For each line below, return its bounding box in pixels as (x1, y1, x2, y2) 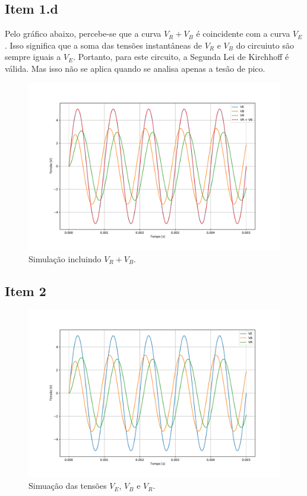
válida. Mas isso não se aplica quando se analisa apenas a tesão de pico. (5, 62, 265, 74)
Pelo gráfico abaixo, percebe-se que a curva (5, 27, 162, 40)
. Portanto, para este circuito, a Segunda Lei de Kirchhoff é (73, 50, 289, 63)
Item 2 (5, 281, 46, 300)
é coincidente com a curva (196, 27, 290, 40)
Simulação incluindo (29, 252, 102, 265)
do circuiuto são (236, 39, 294, 51)
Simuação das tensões (29, 479, 107, 492)
